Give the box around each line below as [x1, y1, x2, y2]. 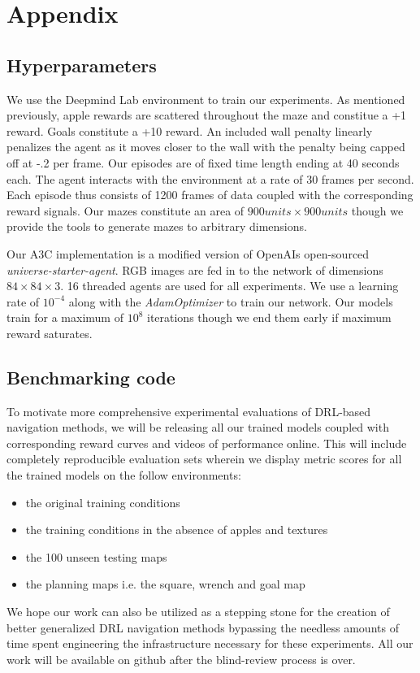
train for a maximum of [6, 309, 123, 326]
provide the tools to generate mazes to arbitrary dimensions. [6, 218, 307, 235]
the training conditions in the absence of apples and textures [25, 521, 328, 538]
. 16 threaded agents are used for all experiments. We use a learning [60, 277, 399, 294]
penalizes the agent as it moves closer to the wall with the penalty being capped [6, 138, 405, 155]
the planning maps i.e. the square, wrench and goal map [25, 575, 305, 593]
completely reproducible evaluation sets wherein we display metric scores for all [6, 450, 402, 467]
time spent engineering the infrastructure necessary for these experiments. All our [6, 635, 414, 652]
